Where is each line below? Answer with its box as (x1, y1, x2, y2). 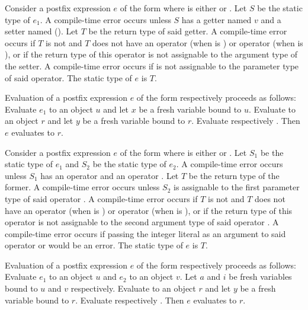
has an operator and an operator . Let (40, 169, 179, 181)
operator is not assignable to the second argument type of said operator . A (5, 216, 279, 228)
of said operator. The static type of (5, 71, 132, 84)
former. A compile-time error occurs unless (5, 181, 160, 193)
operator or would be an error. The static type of (5, 239, 183, 251)
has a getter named (181, 13, 252, 25)
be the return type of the (188, 169, 280, 181)
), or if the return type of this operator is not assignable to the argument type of (5, 48, 298, 60)
